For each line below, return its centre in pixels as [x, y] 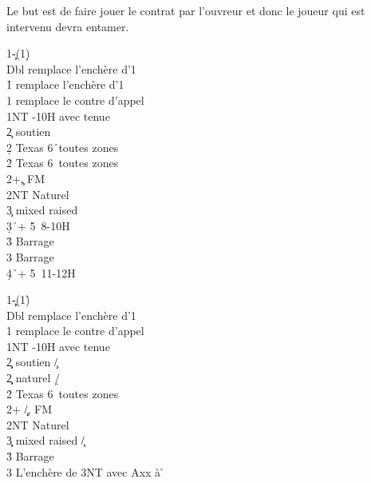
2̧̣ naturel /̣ [33, 378]
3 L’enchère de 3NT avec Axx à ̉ [85, 471]
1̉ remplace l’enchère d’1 [65, 84]
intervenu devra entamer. [68, 26]
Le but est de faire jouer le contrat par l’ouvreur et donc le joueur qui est [186, 10]
